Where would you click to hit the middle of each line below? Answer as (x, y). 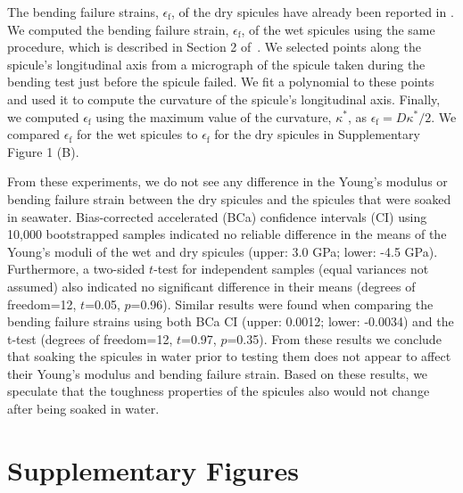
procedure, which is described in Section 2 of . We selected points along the (214, 47)
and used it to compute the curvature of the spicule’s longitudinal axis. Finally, (224, 99)
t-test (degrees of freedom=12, (90, 338)
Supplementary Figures (153, 469)
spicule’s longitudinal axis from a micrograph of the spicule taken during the (216, 64)
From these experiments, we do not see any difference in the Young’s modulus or (227, 181)
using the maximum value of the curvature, (214, 116)
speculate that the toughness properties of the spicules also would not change (219, 391)
